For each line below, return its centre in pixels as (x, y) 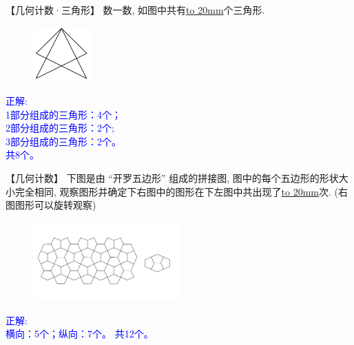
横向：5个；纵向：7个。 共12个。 (80, 334)
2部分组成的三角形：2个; (60, 128)
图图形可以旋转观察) (51, 205)
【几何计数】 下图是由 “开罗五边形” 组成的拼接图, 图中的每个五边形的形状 (172, 177)
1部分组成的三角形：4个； (63, 114)
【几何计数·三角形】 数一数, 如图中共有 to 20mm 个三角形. (135, 10)
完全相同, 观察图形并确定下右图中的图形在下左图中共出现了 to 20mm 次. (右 (181, 191)
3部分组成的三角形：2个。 (63, 141)
